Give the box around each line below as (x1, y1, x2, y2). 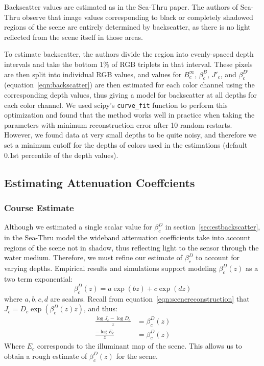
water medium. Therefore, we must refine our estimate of (4, 252, 183, 263)
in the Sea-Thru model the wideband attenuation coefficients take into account (4, 232, 251, 242)
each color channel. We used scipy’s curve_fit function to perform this (4, 99, 228, 110)
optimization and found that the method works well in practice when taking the (4, 109, 255, 120)
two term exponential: (4, 273, 73, 284)
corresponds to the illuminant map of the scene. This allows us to (37, 340, 242, 351)
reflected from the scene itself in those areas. (4, 31, 143, 42)
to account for (196, 252, 239, 263)
